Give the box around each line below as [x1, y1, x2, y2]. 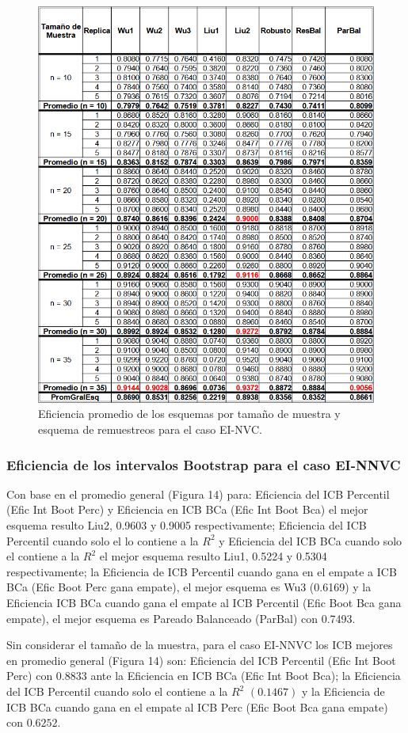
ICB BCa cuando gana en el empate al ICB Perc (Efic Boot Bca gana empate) [6, 698, 388, 715]
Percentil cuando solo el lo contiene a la [6, 532, 199, 549]
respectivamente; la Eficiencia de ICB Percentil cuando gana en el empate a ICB [6, 563, 397, 579]
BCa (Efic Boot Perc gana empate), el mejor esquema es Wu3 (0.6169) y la [6, 579, 372, 595]
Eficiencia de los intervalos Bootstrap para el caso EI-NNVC [6, 454, 401, 474]
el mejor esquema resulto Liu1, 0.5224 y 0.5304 [99, 548, 327, 564]
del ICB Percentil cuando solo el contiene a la [6, 683, 228, 699]
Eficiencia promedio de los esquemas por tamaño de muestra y [38, 405, 341, 422]
